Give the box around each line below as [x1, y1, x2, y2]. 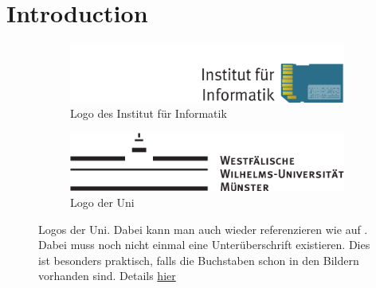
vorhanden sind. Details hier [38, 267, 176, 284]
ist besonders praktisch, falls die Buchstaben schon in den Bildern [38, 251, 359, 268]
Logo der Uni [70, 194, 135, 211]
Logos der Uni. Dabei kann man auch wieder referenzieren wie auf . [38, 220, 368, 237]
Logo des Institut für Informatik [70, 105, 227, 122]
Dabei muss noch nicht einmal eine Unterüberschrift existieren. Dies [38, 236, 370, 253]
